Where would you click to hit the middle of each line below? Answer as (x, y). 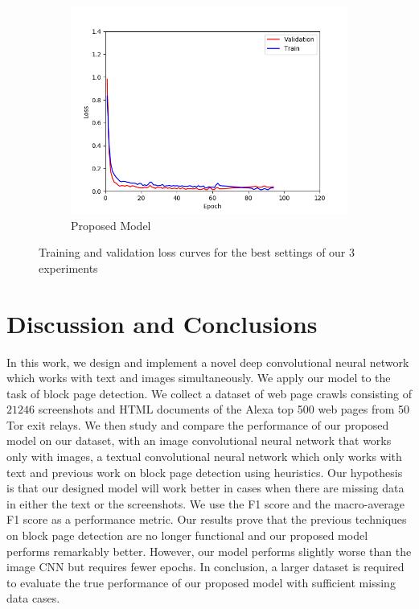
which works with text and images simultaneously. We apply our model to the (199, 378)
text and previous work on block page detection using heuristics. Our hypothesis (205, 472)
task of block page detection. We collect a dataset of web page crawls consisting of (209, 393)
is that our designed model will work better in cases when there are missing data (205, 488)
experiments (68, 267)
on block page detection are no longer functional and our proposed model (187, 535)
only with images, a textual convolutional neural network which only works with (204, 457)
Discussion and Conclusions (162, 323)
